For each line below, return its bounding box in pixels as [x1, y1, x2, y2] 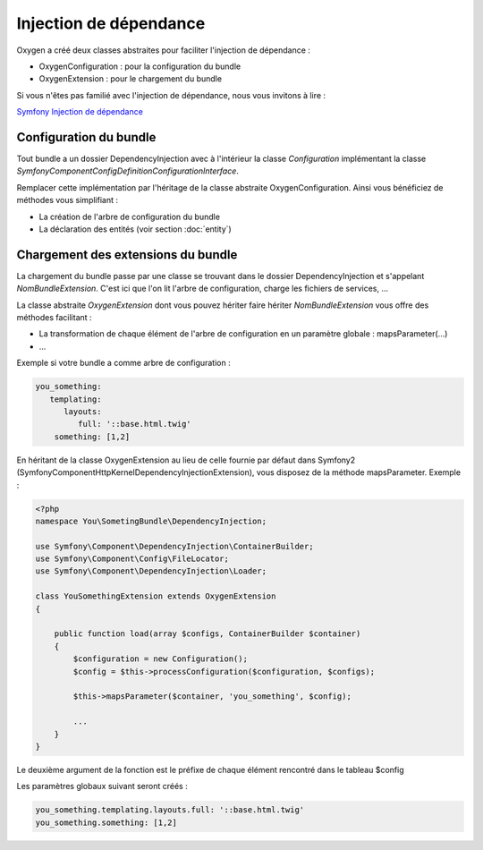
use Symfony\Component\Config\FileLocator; [35, 554, 230, 564]
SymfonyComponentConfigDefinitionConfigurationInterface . [16, 166, 239, 176]
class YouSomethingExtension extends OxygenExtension [35, 591, 276, 601]
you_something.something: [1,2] [35, 817, 178, 828]
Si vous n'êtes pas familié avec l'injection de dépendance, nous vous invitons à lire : [16, 89, 326, 100]
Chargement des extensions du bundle [16, 247, 238, 262]
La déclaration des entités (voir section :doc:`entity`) [38, 224, 232, 234]
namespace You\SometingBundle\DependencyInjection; [35, 515, 267, 526]
